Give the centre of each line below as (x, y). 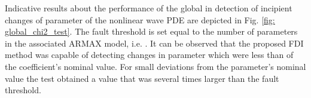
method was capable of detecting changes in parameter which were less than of (149, 55)
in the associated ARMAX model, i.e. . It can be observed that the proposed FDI (154, 43)
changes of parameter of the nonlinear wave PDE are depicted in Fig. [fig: (140, 19)
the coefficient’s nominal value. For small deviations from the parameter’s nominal (155, 66)
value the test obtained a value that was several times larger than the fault (142, 78)
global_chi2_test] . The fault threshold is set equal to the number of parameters (151, 31)
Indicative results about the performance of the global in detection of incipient (149, 8)
